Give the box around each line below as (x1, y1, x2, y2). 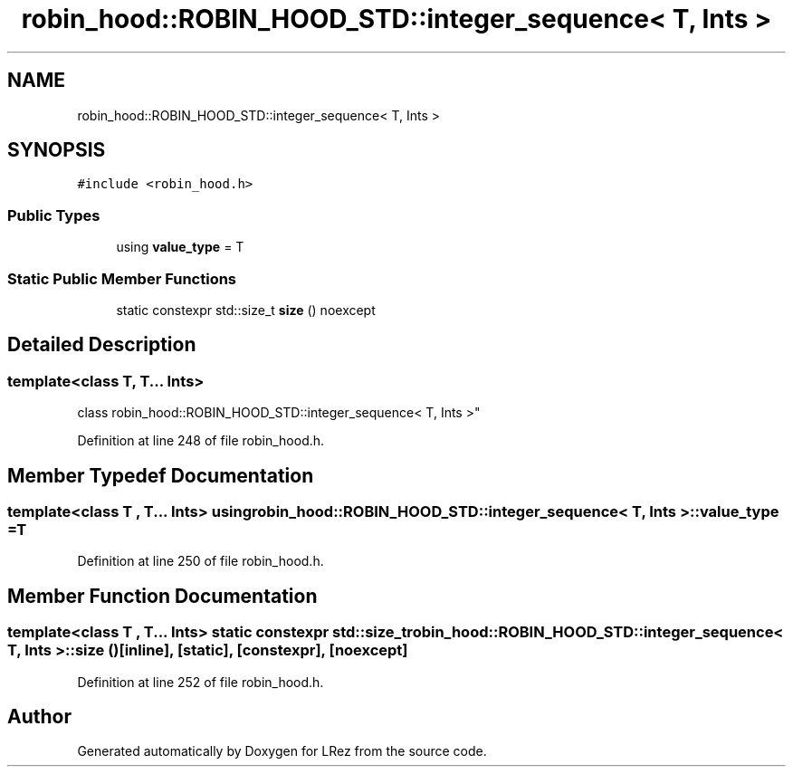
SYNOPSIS (7, 139, 106, 162)
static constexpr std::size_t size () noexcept (116, 301, 376, 318)
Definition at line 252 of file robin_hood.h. (77, 674, 324, 690)
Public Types (7, 205, 100, 225)
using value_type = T (116, 239, 244, 255)
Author (7, 705, 72, 729)
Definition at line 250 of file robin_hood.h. (77, 553, 324, 569)
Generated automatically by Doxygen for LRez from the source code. (77, 743, 487, 760)
